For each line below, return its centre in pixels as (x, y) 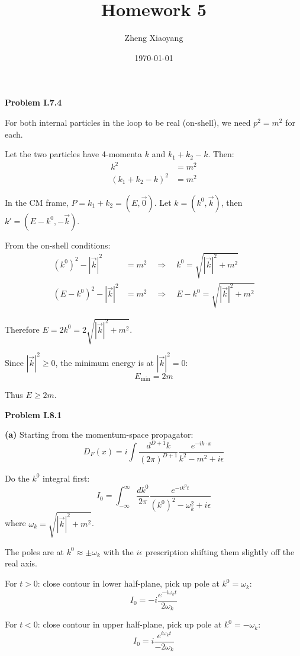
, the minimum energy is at (105, 362)
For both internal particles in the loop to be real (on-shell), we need (128, 122)
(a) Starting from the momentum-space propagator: (99, 434)
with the (118, 551)
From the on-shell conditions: (58, 245)
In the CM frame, (37, 202)
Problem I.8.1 (33, 414)
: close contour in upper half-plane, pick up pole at (130, 624)
